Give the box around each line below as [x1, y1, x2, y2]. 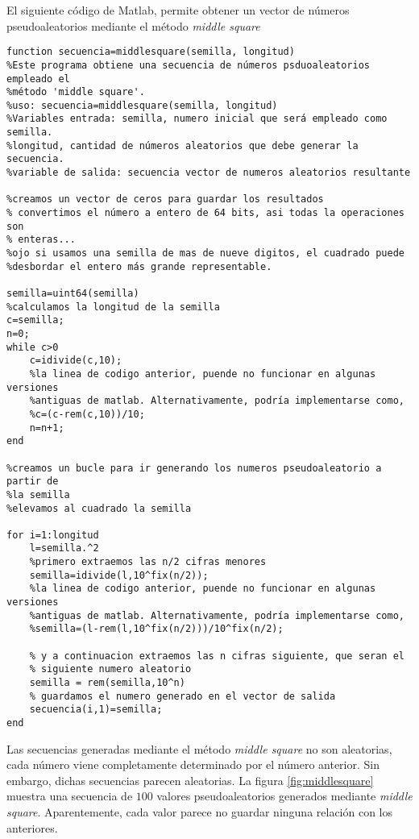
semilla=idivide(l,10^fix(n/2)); [29, 569, 209, 581]
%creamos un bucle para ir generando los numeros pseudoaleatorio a [6, 462, 382, 474]
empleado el [6, 73, 70, 85]
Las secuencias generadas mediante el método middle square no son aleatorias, [6, 740, 392, 757]
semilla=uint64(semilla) [6, 288, 139, 299]
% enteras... [6, 234, 76, 246]
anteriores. [6, 819, 58, 836]
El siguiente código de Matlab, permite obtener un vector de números [6, 2, 350, 18]
